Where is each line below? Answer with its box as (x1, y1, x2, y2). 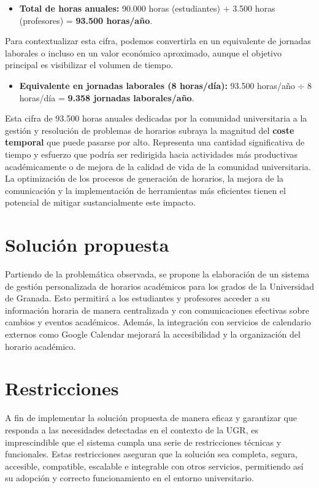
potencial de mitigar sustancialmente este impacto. (5, 196, 196, 209)
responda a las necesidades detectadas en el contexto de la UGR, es (5, 423, 258, 436)
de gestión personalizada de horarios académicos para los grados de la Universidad (5, 279, 314, 292)
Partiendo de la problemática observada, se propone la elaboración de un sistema (5, 268, 310, 281)
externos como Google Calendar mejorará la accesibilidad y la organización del (5, 328, 301, 340)
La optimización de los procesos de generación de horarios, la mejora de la (5, 172, 284, 185)
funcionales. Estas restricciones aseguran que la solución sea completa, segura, (5, 447, 298, 460)
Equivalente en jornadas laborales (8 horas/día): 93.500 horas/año (19, 79, 295, 91)
